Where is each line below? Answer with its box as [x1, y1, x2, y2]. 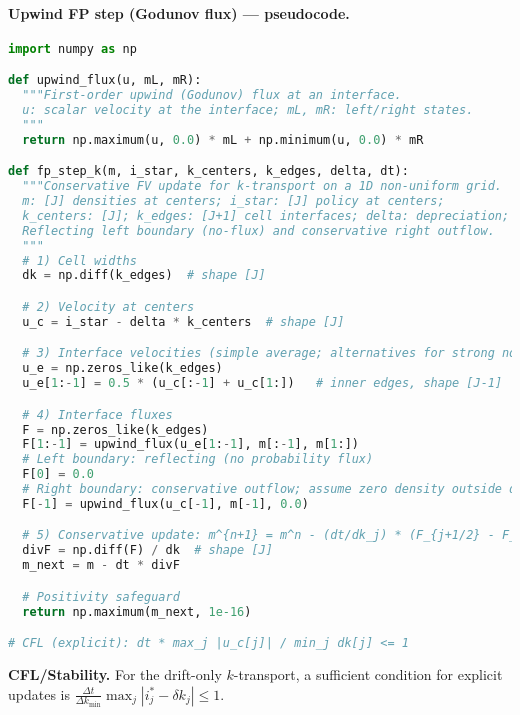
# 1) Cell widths [22, 253, 137, 268]
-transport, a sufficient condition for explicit [233, 664, 503, 685]
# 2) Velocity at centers [22, 300, 195, 315]
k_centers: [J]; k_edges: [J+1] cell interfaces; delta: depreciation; [22, 208, 510, 223]
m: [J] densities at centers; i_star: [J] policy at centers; [22, 194, 445, 209]
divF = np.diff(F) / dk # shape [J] [22, 543, 273, 558]
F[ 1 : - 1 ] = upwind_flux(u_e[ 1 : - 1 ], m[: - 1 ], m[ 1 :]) [22, 437, 359, 452]
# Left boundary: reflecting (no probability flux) [22, 452, 374, 467]
